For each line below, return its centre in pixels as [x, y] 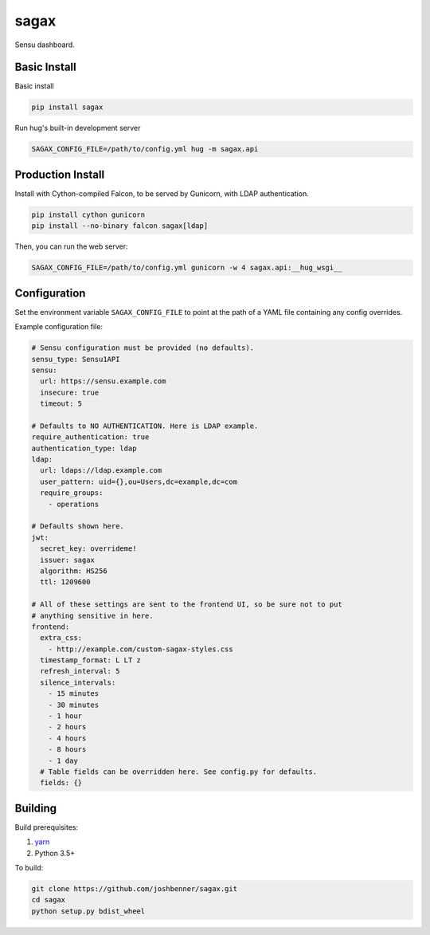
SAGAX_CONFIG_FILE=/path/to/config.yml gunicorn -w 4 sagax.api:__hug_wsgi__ [187, 268]
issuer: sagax [68, 560]
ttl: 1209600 [65, 582]
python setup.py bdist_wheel [88, 911]
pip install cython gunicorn [88, 214]
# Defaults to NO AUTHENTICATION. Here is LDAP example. [145, 426]
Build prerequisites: [47, 827]
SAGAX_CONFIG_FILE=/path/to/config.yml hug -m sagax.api [145, 149]
